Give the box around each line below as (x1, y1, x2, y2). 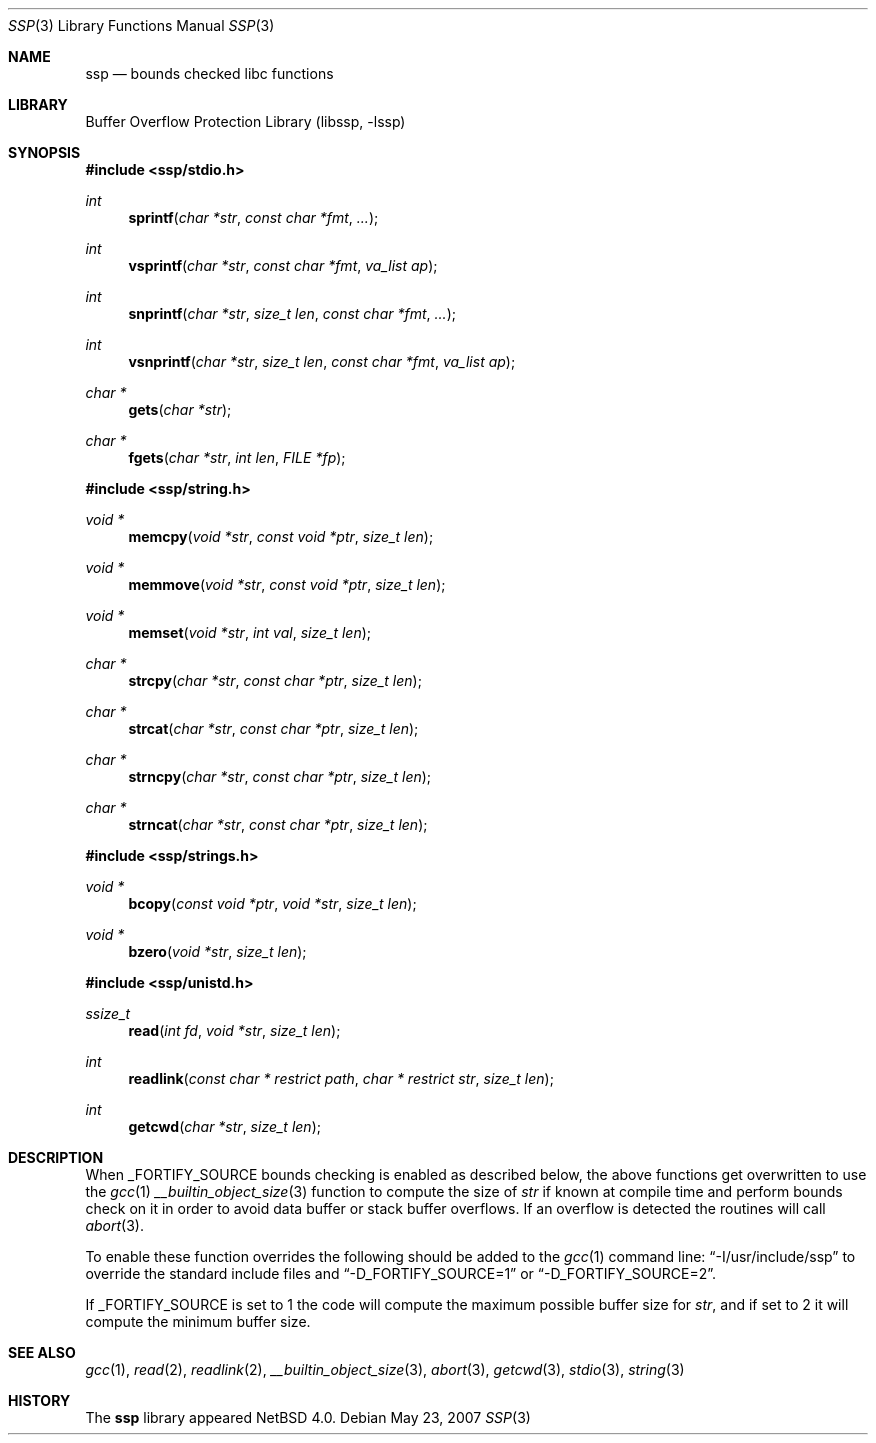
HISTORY (8, 1392, 71, 1409)
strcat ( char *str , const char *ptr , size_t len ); (128, 720, 419, 737)
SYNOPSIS (8, 144, 81, 161)
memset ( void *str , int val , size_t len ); (128, 624, 372, 641)
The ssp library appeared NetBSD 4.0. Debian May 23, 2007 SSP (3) (85, 1409, 531, 1426)
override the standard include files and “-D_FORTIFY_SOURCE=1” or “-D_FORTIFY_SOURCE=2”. (85, 1265, 717, 1282)
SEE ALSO (8, 1344, 76, 1361)
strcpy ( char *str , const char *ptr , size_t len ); (128, 672, 422, 689)
